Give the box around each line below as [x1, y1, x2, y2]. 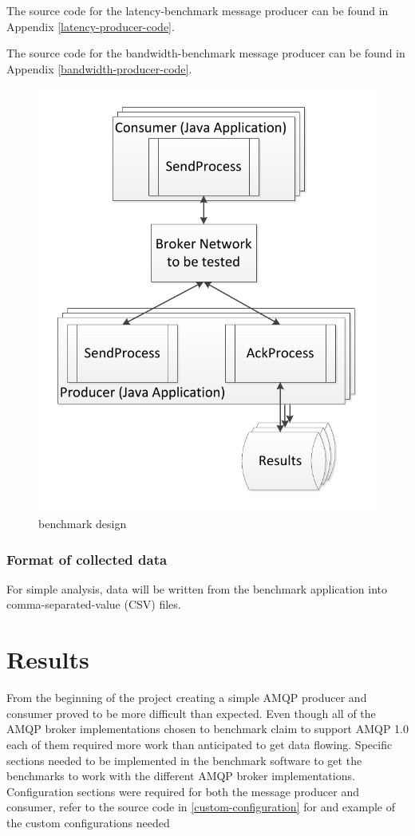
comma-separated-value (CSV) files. [6, 596, 181, 613]
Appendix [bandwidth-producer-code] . [6, 60, 192, 77]
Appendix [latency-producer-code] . [6, 18, 175, 34]
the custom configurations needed [6, 814, 170, 830]
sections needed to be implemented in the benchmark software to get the [6, 751, 362, 768]
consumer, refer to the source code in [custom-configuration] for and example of [6, 799, 395, 815]
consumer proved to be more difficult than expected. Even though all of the [6, 704, 376, 721]
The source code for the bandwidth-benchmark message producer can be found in [6, 45, 405, 61]
